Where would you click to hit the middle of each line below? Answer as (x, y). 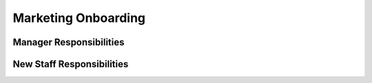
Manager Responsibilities (69, 42)
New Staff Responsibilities (71, 64)
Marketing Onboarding (79, 18)
